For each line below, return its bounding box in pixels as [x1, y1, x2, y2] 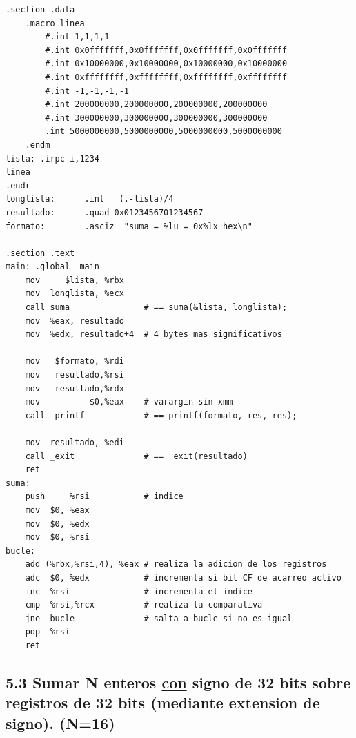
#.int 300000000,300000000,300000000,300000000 [45, 113, 268, 123]
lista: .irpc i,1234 [6, 153, 100, 164]
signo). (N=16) [6, 712, 115, 733]
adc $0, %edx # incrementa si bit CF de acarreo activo [25, 572, 342, 583]
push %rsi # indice [25, 492, 184, 502]
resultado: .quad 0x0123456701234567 [6, 207, 204, 217]
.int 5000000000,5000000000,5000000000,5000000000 [45, 126, 282, 137]
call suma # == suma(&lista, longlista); [25, 302, 288, 313]
